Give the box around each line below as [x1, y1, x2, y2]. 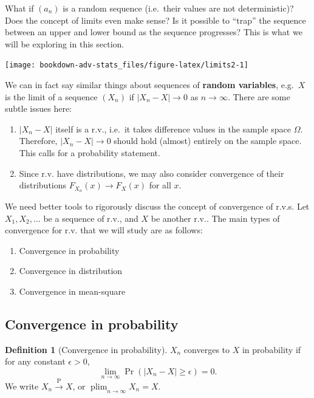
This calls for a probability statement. [19, 146, 160, 159]
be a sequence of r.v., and [43, 211, 138, 224]
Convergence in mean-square [19, 285, 126, 298]
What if [5, 2, 34, 14]
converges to [183, 343, 230, 355]
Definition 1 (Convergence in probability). [5, 343, 168, 355]
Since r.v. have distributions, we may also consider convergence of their [19, 166, 284, 179]
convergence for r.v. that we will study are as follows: [5, 224, 203, 236]
